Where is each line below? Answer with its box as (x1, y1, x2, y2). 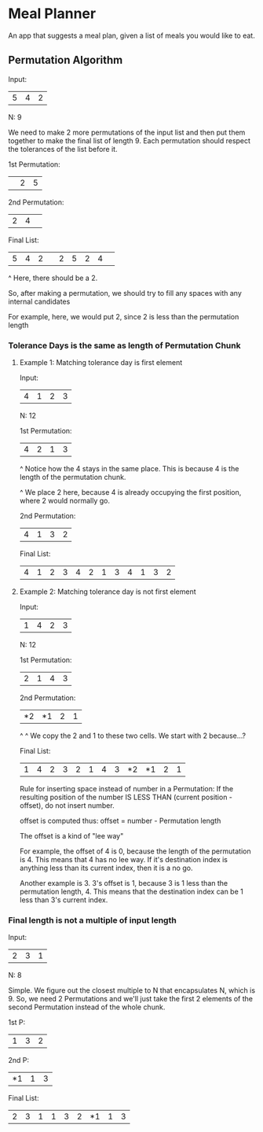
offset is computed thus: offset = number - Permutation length (19, 816, 221, 826)
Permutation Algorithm (8, 53, 123, 67)
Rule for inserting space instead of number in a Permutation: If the (19, 784, 234, 794)
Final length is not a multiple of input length (8, 914, 177, 925)
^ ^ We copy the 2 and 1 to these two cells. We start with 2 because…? (19, 731, 246, 740)
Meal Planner (8, 5, 97, 23)
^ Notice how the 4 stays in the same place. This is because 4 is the (19, 464, 239, 474)
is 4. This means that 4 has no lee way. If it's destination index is (19, 855, 228, 865)
